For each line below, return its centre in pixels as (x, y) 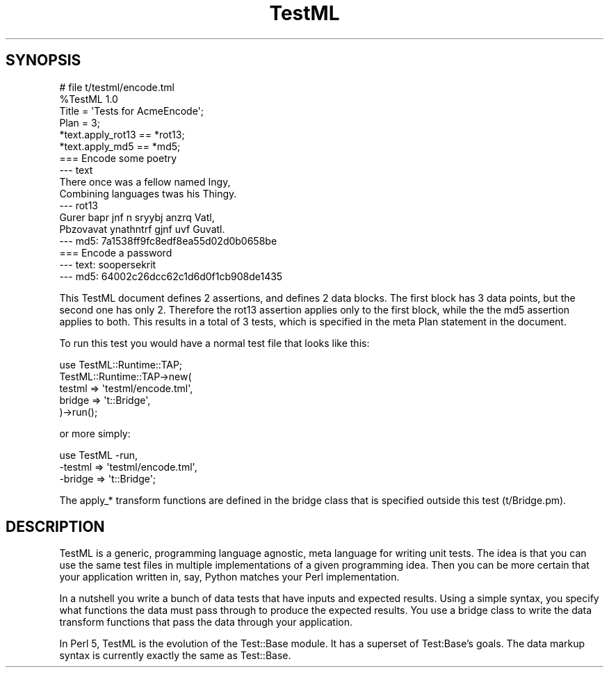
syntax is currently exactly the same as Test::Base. (175, 656)
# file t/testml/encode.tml (117, 87)
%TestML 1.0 (89, 99)
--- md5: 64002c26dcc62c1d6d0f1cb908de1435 (171, 276)
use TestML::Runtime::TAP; (121, 364)
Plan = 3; (80, 122)
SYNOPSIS (43, 60)
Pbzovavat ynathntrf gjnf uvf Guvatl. (142, 229)
